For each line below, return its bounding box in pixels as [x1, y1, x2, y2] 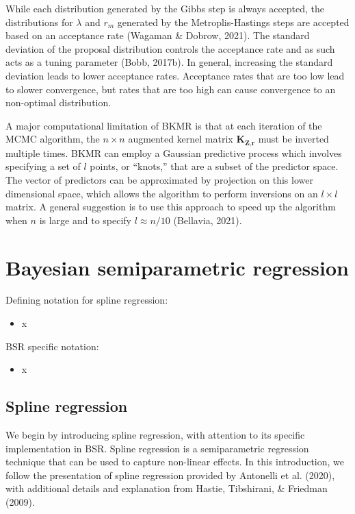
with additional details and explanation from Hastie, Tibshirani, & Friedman [5, 481, 328, 495]
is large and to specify [39, 212, 131, 227]
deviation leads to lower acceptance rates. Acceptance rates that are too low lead [5, 68, 345, 82]
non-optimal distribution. [5, 95, 111, 110]
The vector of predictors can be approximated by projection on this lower [5, 172, 313, 186]
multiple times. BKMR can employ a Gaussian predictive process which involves [5, 145, 342, 160]
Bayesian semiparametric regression [5, 253, 349, 281]
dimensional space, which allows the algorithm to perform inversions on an [5, 186, 318, 200]
